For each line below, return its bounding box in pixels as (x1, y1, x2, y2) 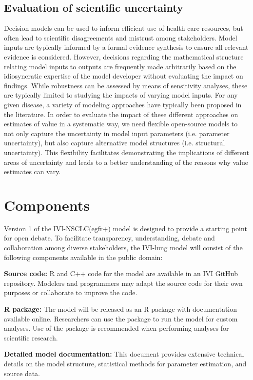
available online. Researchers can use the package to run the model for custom (4, 313, 238, 323)
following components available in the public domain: (4, 252, 163, 262)
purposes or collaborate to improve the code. (4, 287, 137, 298)
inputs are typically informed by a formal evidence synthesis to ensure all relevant (4, 42, 249, 52)
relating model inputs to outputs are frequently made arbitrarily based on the (4, 61, 236, 71)
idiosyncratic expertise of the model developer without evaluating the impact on (4, 71, 243, 81)
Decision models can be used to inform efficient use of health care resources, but (4, 23, 243, 33)
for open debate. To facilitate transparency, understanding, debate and (4, 233, 215, 243)
